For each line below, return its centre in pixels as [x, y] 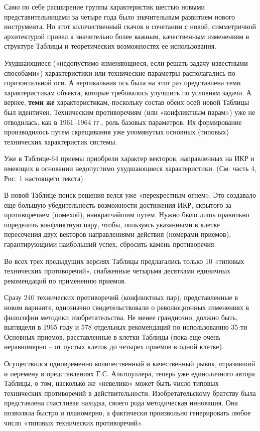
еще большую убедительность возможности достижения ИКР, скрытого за [118, 204]
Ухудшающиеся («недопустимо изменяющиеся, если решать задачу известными [126, 62]
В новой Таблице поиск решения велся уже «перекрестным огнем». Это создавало [130, 195]
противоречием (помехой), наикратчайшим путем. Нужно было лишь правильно [127, 214]
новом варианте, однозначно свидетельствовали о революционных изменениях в [127, 307]
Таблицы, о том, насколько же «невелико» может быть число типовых [111, 383]
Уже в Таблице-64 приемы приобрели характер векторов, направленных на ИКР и [129, 158]
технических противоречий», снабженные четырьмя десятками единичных [117, 271]
